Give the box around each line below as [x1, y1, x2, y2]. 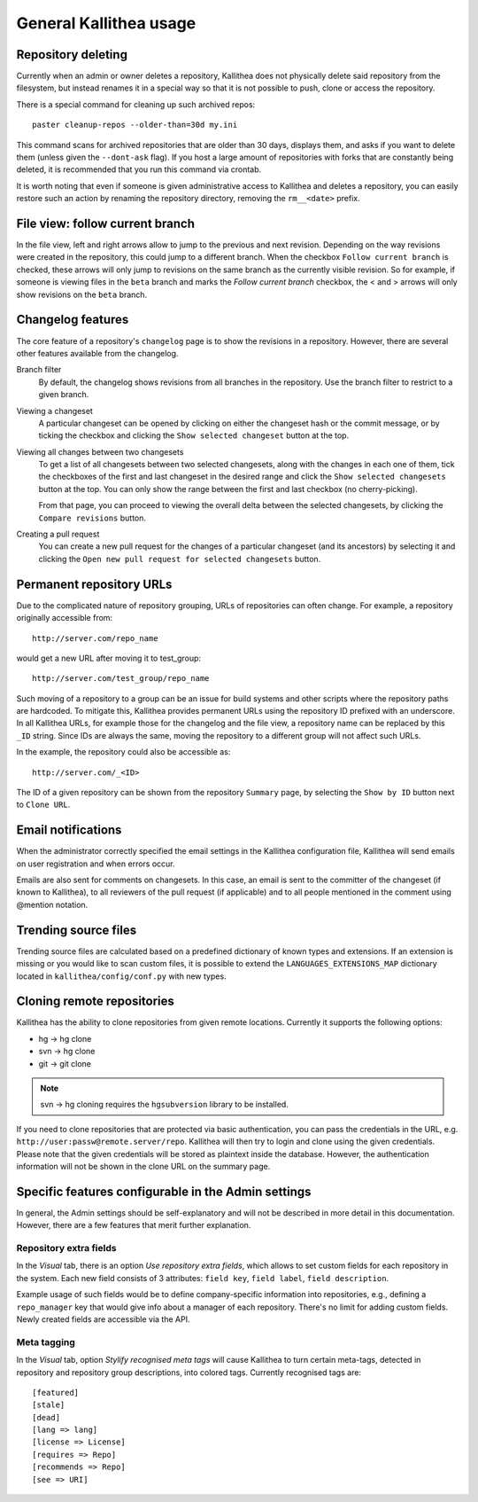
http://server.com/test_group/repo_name [32, 674, 210, 684]
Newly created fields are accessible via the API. [16, 1313, 190, 1325]
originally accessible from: [16, 613, 113, 623]
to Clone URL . [16, 799, 71, 810]
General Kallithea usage [16, 13, 197, 33]
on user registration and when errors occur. [16, 858, 176, 869]
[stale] [32, 1400, 66, 1410]
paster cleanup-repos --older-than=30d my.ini [32, 120, 238, 130]
